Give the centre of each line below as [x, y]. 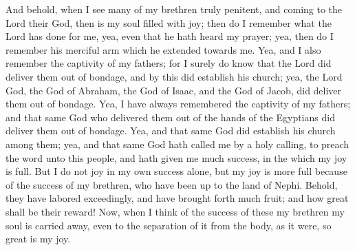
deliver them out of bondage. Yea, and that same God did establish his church [171, 131]
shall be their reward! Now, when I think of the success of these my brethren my [175, 211]
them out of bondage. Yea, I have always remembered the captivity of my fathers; [178, 104]
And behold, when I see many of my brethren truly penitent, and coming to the [174, 9]
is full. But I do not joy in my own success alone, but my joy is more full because [176, 171]
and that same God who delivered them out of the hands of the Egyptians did [170, 117]
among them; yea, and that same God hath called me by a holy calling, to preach [177, 144]
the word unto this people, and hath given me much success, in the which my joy [176, 157]
